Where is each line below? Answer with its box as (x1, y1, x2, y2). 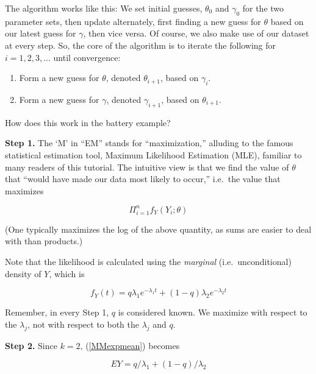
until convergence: (53, 51, 121, 63)
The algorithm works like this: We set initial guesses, (5, 2, 203, 14)
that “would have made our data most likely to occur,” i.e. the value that (5, 172, 281, 185)
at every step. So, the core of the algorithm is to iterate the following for (5, 38, 276, 51)
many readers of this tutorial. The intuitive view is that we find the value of (5, 160, 289, 173)
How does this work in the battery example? (5, 116, 171, 129)
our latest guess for (5, 27, 76, 40)
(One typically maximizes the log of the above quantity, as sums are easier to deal (5, 222, 312, 235)
